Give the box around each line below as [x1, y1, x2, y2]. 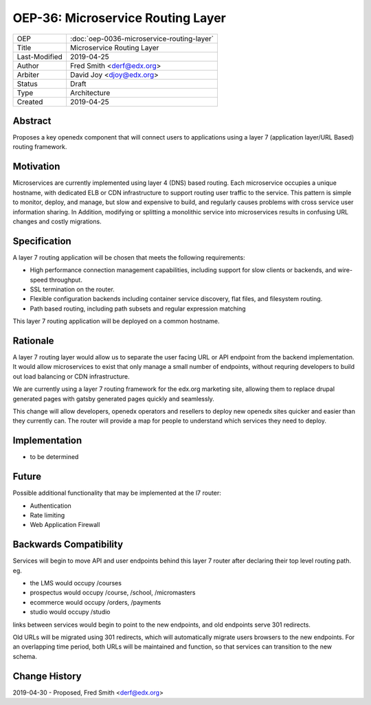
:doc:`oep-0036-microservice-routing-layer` [69, 34, 214, 43]
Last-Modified [16, 52, 63, 61]
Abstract [12, 115, 52, 126]
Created [16, 97, 43, 107]
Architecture [69, 88, 111, 98]
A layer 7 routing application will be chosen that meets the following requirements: [12, 253, 245, 261]
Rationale [12, 335, 54, 346]
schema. [12, 652, 37, 660]
